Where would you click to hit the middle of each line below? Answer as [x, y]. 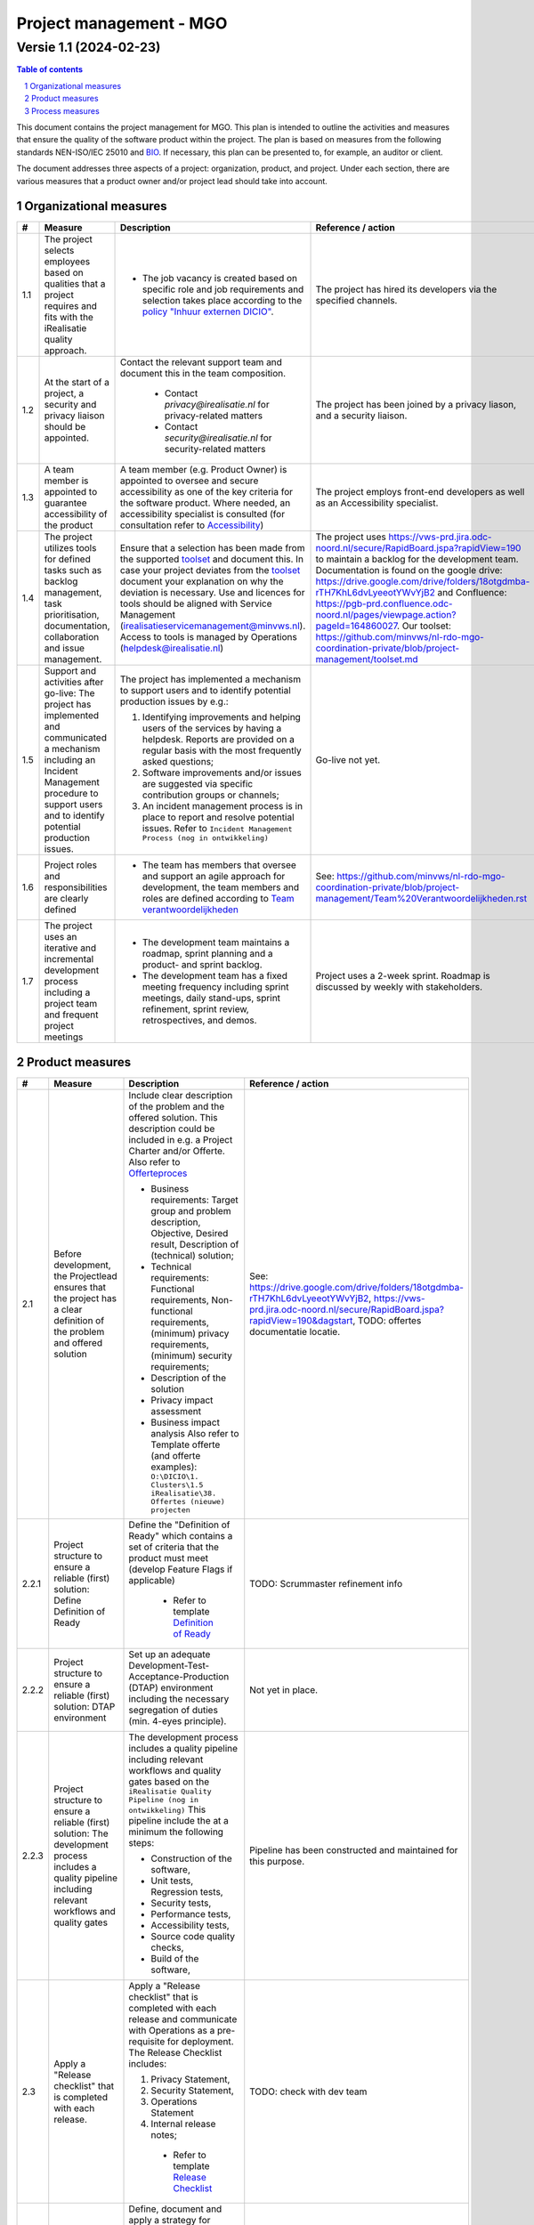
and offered [78, 1343]
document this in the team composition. [203, 374]
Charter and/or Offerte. [177, 1151]
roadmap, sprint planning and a [207, 954]
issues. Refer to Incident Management [217, 828]
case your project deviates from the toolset [210, 570]
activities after [74, 683]
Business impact [185, 1422]
